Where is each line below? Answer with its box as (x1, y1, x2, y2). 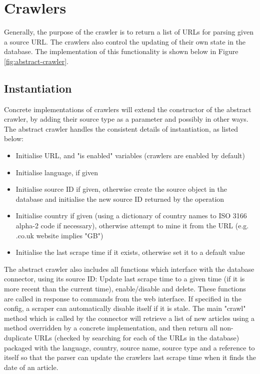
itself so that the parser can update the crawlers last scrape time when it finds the (4, 352, 256, 362)
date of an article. (4, 361, 58, 372)
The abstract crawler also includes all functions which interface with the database (4, 263, 254, 274)
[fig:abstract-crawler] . (4, 56, 68, 66)
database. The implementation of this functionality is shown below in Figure (4, 46, 238, 57)
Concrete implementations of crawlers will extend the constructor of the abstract (4, 104, 251, 114)
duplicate (4, 332, 32, 342)
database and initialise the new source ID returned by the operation (15, 193, 224, 204)
